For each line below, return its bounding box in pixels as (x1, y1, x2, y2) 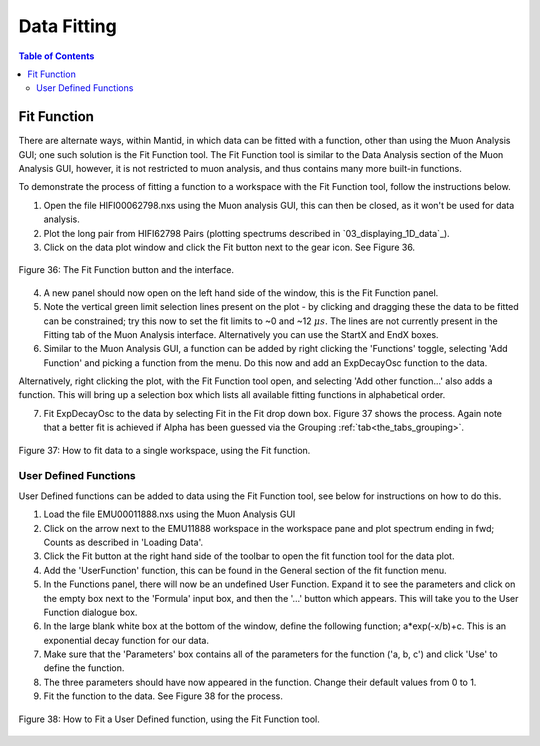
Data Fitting (18, 15, 117, 37)
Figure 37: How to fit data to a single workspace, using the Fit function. (18, 444, 311, 456)
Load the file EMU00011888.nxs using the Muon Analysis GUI (43, 508, 296, 520)
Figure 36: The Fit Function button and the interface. (18, 264, 235, 276)
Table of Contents (18, 50, 95, 62)
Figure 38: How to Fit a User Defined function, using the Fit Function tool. (18, 713, 320, 725)
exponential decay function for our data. (43, 634, 210, 646)
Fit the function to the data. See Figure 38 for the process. (43, 690, 284, 702)
